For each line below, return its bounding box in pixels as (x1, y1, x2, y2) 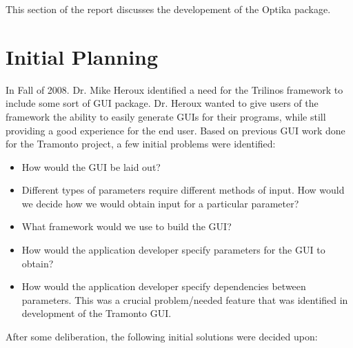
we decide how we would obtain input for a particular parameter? (21, 196, 299, 210)
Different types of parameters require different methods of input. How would (21, 183, 345, 197)
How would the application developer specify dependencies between (21, 279, 306, 294)
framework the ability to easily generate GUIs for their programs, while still (6, 109, 326, 123)
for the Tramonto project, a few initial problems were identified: (6, 136, 276, 151)
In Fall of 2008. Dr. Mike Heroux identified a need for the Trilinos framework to (6, 82, 343, 96)
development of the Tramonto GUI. (21, 306, 172, 320)
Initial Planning (6, 42, 159, 70)
